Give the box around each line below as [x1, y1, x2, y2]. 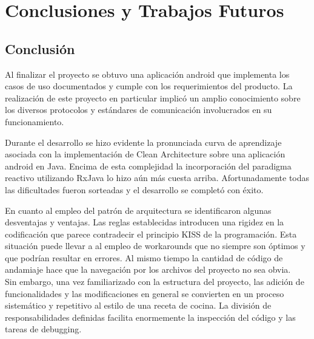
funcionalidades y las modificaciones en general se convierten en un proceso [5, 287, 284, 300]
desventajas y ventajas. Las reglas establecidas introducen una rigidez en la [5, 216, 284, 228]
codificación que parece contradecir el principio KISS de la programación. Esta [5, 227, 297, 240]
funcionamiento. [5, 115, 64, 128]
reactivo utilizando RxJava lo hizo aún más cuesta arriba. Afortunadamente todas [5, 171, 310, 184]
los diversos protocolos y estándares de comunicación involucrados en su [5, 103, 272, 116]
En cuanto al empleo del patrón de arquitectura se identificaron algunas [5, 204, 272, 216]
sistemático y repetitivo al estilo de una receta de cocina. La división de [5, 299, 272, 312]
